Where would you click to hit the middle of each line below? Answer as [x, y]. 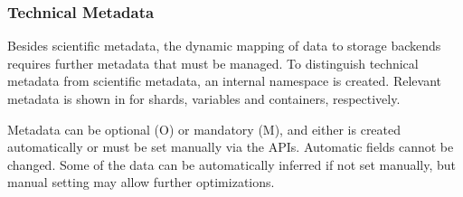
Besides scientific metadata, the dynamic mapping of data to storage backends [224, 46]
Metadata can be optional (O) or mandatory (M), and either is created [204, 129]
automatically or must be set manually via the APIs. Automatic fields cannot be [231, 147]
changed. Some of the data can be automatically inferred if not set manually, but [232, 164]
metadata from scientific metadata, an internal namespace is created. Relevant [224, 81]
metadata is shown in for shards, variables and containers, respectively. [204, 98]
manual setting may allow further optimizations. [141, 182]
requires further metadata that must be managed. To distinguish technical [213, 63]
